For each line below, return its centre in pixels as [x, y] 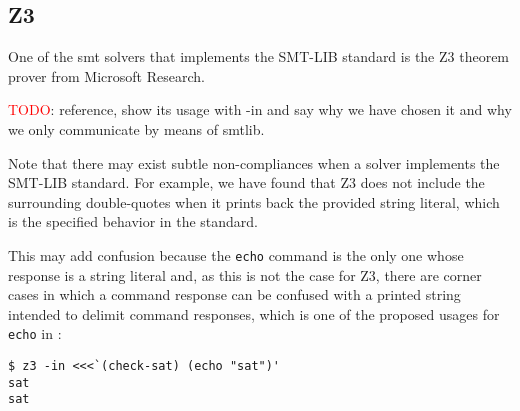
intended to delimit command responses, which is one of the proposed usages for [254, 313]
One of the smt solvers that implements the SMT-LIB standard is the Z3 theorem [259, 56]
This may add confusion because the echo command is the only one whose [236, 254]
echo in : [35, 333]
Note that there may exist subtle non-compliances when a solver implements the [254, 162]
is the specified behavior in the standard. [133, 221]
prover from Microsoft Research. [106, 75]
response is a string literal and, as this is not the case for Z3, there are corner [245, 274]
